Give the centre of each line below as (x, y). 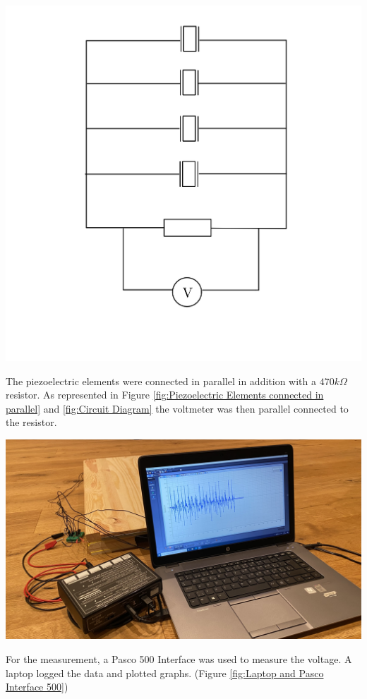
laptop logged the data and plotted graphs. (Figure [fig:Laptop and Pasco (165, 673)
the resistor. (31, 422)
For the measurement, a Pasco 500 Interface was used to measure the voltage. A (179, 659)
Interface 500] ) (37, 687)
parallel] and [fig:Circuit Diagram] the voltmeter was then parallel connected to (177, 408)
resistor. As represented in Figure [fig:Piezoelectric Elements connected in (165, 395)
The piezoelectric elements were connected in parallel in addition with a (161, 381)
